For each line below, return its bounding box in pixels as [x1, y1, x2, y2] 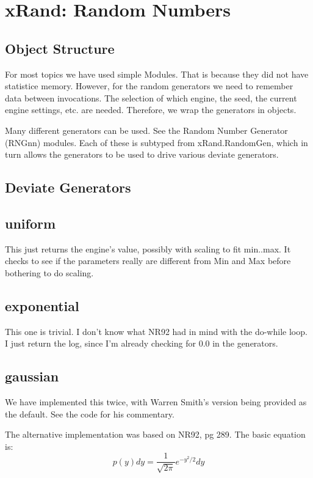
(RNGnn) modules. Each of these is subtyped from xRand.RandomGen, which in [5, 136, 308, 149]
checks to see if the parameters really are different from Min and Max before [5, 254, 291, 267]
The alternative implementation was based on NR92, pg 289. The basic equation [5, 428, 306, 441]
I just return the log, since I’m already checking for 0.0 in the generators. [5, 337, 278, 350]
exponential [5, 296, 79, 315]
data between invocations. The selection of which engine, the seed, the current [5, 91, 297, 104]
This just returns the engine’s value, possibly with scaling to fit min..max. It [5, 242, 291, 255]
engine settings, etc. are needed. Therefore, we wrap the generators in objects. [5, 103, 297, 116]
